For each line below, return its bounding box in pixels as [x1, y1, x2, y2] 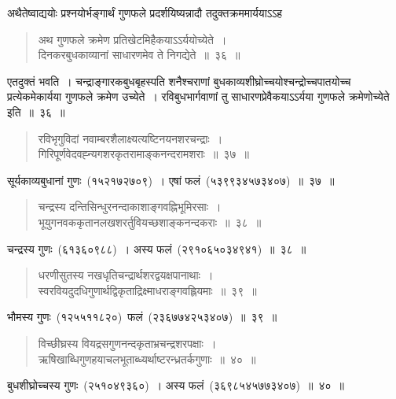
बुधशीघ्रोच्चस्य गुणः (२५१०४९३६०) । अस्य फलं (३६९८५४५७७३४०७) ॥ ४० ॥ [7, 377, 344, 393]
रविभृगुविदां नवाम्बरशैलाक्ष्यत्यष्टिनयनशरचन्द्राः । [38, 130, 223, 146]
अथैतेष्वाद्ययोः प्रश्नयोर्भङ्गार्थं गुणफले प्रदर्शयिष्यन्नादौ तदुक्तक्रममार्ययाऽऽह [7, 5, 282, 20]
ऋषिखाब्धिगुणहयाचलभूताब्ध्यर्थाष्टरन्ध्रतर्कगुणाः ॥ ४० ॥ [38, 350, 256, 367]
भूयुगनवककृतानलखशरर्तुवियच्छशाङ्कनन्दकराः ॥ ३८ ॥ [38, 213, 262, 230]
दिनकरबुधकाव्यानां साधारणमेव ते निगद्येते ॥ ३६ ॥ [38, 46, 240, 63]
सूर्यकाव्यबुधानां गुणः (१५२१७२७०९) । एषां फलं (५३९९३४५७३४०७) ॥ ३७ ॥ [7, 172, 335, 188]
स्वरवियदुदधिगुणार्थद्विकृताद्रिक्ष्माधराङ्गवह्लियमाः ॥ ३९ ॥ [38, 282, 257, 298]
